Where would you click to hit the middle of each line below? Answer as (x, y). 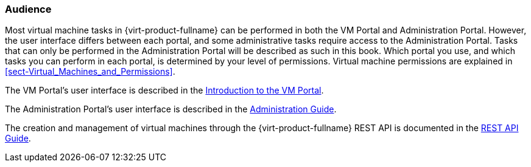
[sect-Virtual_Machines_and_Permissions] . (90, 72)
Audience (28, 9)
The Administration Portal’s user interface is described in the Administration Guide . (171, 109)
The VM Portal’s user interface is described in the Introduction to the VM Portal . (164, 90)
